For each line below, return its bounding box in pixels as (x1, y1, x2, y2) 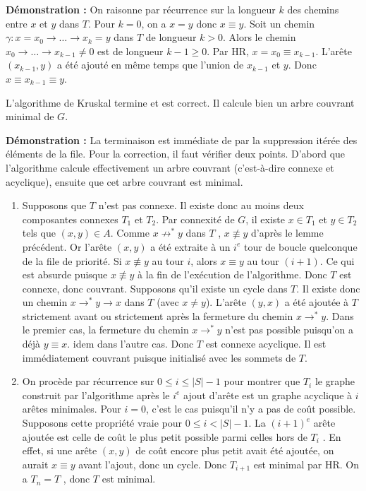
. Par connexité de (156, 211, 235, 226)
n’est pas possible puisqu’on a (225, 322, 353, 337)
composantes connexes (22, 211, 118, 226)
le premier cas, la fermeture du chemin (22, 322, 189, 337)
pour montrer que (224, 374, 300, 389)
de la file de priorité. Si (22, 253, 122, 268)
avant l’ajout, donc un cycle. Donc (78, 456, 227, 471)
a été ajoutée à (284, 295, 349, 309)
